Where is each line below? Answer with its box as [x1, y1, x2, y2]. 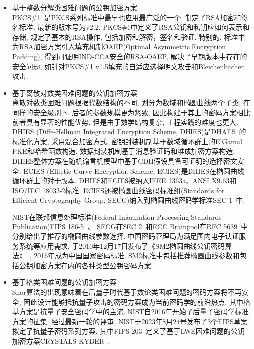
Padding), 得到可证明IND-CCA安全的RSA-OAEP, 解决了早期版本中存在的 [12, 51, 247, 61]
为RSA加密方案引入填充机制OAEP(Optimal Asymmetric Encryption [12, 41, 226, 52]
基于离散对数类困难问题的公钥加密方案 [12, 87, 137, 98]
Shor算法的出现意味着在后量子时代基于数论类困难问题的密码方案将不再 [12, 287, 242, 297]
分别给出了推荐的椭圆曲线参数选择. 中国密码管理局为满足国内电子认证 [12, 231, 239, 241]
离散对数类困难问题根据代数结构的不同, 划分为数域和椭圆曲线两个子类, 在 [12, 97, 250, 108]
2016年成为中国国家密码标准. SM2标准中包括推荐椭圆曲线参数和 [34, 250, 240, 261]
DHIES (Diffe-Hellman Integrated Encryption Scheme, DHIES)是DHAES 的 [12, 126, 246, 137]
